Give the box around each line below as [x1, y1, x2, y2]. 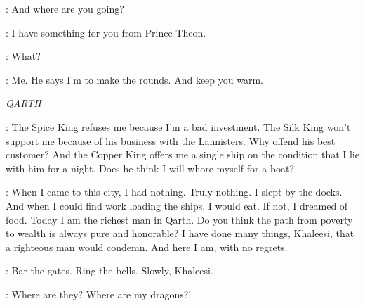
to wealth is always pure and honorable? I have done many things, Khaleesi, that [6, 226, 354, 241]
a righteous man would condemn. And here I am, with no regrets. [6, 239, 288, 254]
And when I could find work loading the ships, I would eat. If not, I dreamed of [6, 198, 348, 212]
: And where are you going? [6, 1, 124, 15]
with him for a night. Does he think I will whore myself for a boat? [6, 160, 295, 175]
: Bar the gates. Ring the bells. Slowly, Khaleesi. [6, 263, 213, 278]
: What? [6, 49, 41, 63]
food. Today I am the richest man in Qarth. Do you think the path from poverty [6, 212, 353, 227]
